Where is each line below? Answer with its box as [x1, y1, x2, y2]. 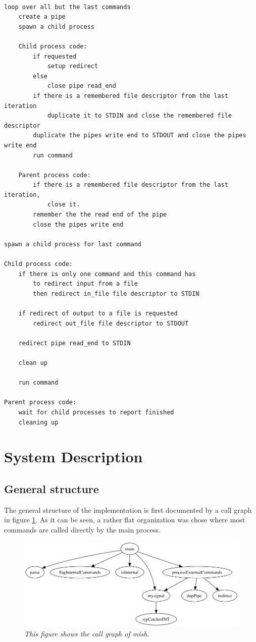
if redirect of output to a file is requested [18, 310, 178, 317]
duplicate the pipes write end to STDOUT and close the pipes [33, 132, 246, 139]
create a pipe [18, 13, 66, 21]
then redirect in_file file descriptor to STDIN [33, 290, 199, 297]
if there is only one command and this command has [18, 270, 196, 278]
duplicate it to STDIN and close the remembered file [47, 112, 232, 120]
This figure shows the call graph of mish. [24, 628, 149, 639]
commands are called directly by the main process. [4, 524, 161, 534]
